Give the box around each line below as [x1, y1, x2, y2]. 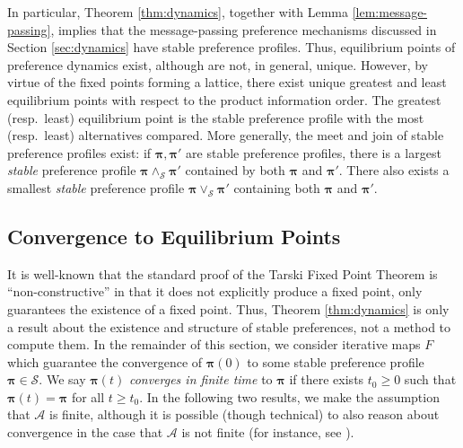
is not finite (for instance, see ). [181, 423, 354, 442]
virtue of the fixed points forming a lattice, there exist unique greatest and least [7, 73, 447, 92]
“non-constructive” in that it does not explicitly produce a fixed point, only [7, 282, 423, 301]
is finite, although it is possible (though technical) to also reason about [49, 405, 440, 424]
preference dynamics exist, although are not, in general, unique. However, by [7, 55, 428, 74]
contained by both [185, 161, 285, 180]
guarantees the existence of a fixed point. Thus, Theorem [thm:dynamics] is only [7, 299, 450, 318]
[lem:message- [352, 3, 428, 21]
